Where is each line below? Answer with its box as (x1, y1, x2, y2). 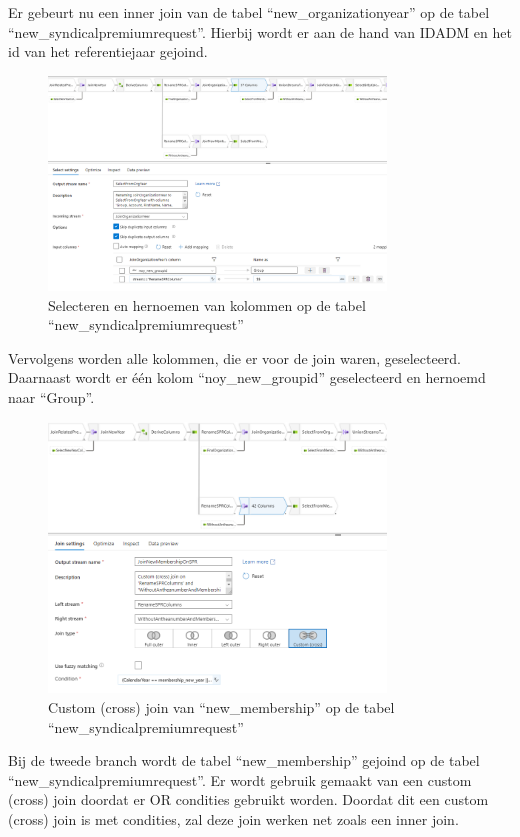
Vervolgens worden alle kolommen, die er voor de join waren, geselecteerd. (8, 347, 462, 368)
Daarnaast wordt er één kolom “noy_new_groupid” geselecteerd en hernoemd (8, 367, 486, 388)
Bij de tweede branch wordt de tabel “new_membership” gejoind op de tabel (8, 750, 480, 771)
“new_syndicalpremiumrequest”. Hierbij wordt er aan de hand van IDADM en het (8, 21, 512, 42)
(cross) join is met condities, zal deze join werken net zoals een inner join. (8, 808, 459, 829)
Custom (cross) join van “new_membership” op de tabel (48, 697, 395, 718)
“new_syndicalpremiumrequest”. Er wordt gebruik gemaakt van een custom (8, 769, 472, 790)
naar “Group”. (8, 387, 95, 408)
